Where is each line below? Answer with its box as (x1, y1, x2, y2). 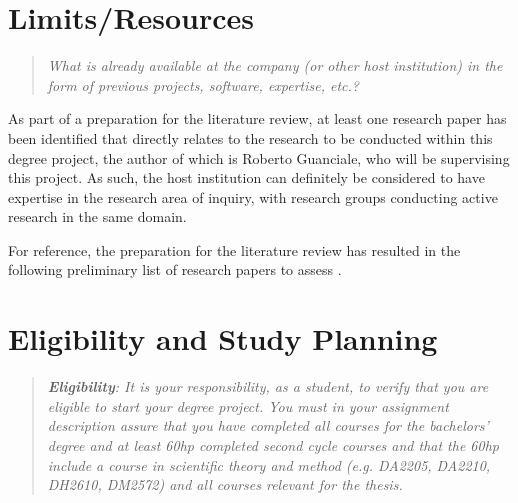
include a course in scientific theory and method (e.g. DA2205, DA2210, (47, 454, 491, 475)
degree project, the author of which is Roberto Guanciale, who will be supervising (8, 147, 510, 168)
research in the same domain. (8, 206, 187, 227)
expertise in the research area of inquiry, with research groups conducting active (8, 186, 498, 207)
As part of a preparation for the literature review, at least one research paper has (8, 108, 507, 129)
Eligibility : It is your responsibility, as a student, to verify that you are (47, 376, 489, 397)
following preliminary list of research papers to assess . (8, 259, 342, 280)
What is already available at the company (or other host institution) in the (47, 55, 503, 76)
